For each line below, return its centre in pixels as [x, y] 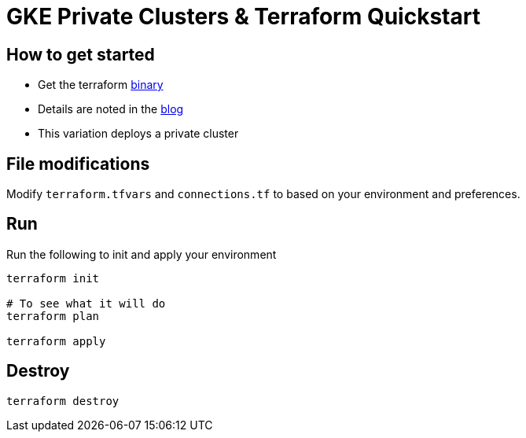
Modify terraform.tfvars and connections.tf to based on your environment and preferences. [263, 194]
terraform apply [56, 341]
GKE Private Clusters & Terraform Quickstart [243, 17]
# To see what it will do [86, 303]
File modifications [78, 164]
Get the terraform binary [101, 85]
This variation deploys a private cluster [138, 134]
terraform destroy [63, 401]
